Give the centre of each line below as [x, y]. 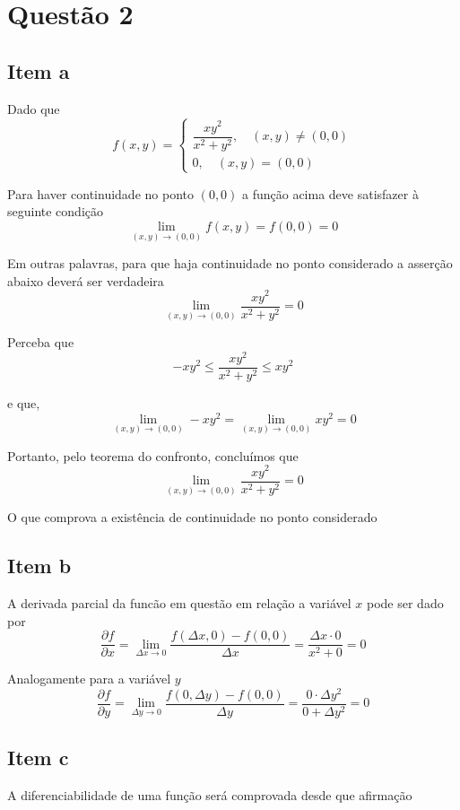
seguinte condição [56, 211]
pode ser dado [405, 603]
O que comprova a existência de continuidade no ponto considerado [192, 517]
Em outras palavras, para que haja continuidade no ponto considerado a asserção [230, 263]
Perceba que [41, 342]
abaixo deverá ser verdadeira [86, 280]
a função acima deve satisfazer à [330, 193]
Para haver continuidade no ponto [100, 193]
